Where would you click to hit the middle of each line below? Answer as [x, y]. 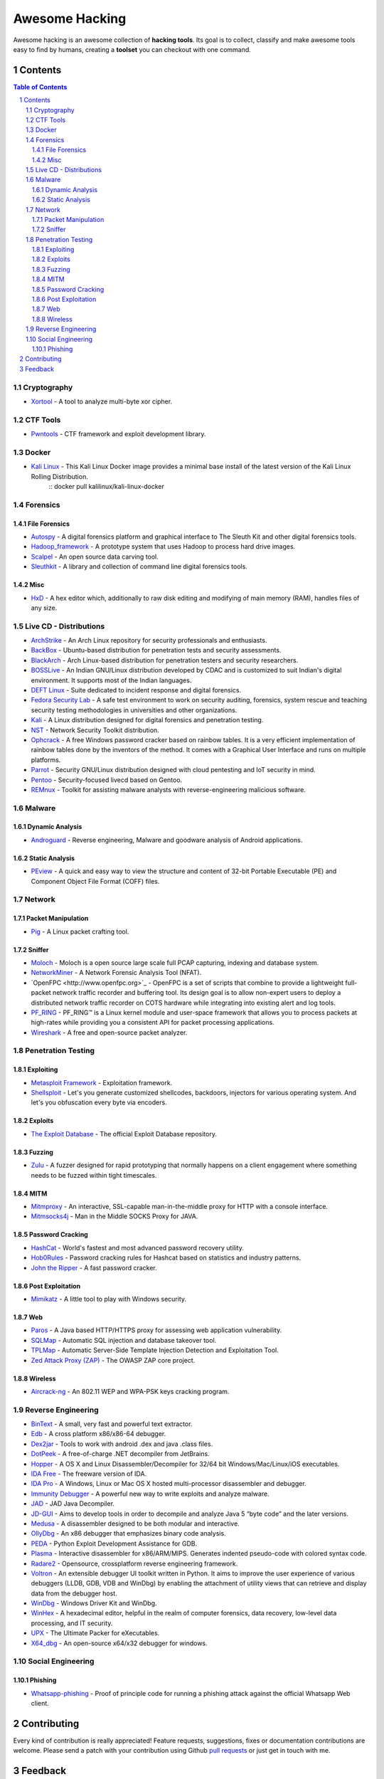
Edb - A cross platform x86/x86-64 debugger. [98, 1434]
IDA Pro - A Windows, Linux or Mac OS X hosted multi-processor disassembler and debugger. [169, 1484]
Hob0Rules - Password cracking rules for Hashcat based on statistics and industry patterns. [166, 1258]
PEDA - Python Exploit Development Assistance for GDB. [114, 1543]
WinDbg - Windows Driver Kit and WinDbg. [94, 1603]
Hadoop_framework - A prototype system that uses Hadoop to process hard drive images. [163, 547]
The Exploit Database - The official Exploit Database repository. [124, 1134]
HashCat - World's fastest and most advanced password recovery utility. [138, 1247]
